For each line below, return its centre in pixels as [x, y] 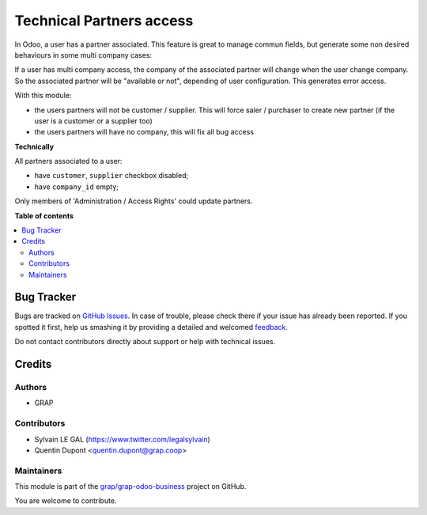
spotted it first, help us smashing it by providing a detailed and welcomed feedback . [151, 327]
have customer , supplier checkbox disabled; [111, 176]
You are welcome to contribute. [66, 501]
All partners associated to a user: [68, 161]
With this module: [43, 96]
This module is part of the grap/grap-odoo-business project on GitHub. [130, 487]
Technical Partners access [104, 21]
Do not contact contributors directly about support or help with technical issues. [145, 342]
